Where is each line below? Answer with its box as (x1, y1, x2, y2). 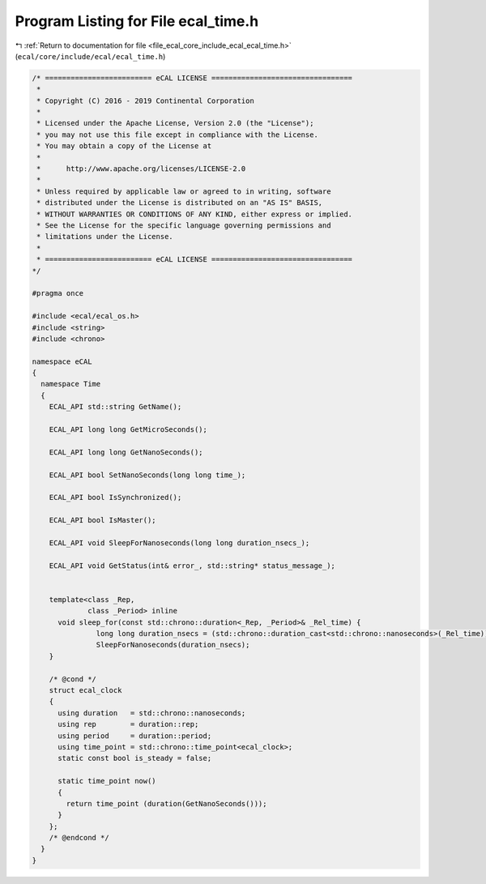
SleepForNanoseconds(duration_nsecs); (96, 640, 250, 650)
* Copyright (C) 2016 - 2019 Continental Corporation (36, 96, 254, 105)
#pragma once (32, 288, 84, 298)
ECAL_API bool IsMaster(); (49, 515, 157, 525)
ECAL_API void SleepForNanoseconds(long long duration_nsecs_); (49, 538, 310, 547)
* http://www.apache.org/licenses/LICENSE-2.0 (36, 164, 246, 173)
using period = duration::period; (58, 731, 212, 741)
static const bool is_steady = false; (58, 754, 212, 763)
